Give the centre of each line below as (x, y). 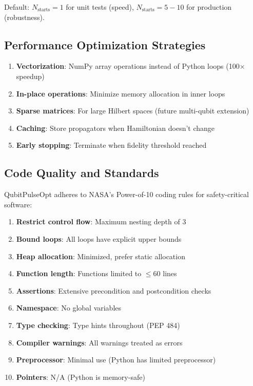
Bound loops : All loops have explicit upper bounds (99, 238)
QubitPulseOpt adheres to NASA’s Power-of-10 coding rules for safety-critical (126, 194)
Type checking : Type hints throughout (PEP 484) (98, 325)
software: (18, 204)
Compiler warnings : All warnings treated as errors (99, 342)
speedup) (30, 76)
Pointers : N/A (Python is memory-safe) (81, 377)
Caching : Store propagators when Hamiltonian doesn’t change (115, 128)
